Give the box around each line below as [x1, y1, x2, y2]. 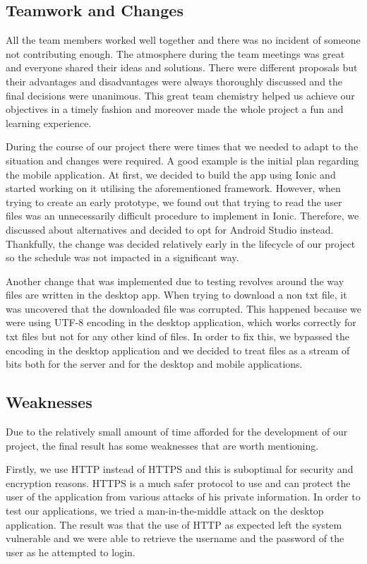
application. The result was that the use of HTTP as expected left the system [6, 517, 342, 532]
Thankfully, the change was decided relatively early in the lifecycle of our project [6, 236, 356, 251]
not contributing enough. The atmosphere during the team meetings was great [6, 46, 345, 61]
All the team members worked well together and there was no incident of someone [6, 32, 361, 47]
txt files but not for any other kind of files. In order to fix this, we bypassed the [6, 329, 350, 344]
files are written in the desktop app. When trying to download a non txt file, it [6, 287, 347, 302]
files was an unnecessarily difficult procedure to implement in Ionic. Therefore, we [6, 208, 359, 223]
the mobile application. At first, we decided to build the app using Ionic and [6, 167, 336, 181]
